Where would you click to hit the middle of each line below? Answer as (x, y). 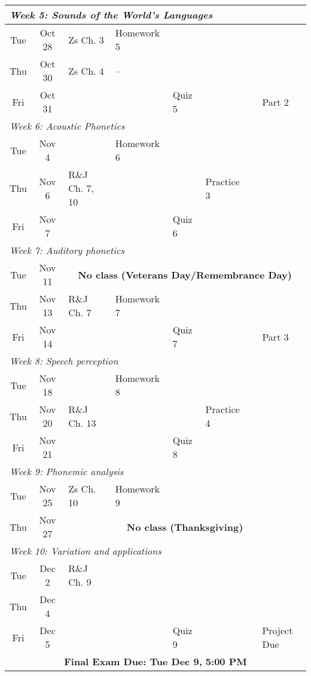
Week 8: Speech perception (64, 361)
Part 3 (275, 337)
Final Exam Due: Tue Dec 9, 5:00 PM (155, 661)
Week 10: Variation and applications (86, 551)
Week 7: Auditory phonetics (67, 250)
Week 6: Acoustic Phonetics (67, 126)
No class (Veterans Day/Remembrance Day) (185, 274)
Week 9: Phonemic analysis (67, 471)
